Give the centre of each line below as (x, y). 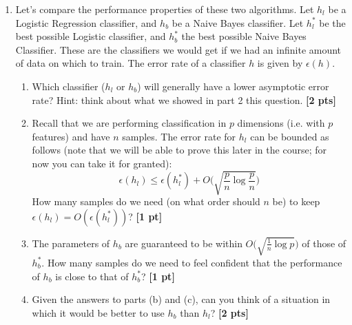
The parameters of (71, 243)
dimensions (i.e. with (281, 123)
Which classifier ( (69, 86)
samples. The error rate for (179, 136)
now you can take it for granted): (102, 163)
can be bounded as (290, 136)
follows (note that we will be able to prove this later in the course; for (179, 150)
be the (332, 22)
